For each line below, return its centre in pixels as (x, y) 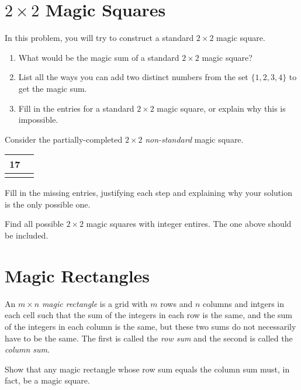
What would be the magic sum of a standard (99, 57)
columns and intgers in (243, 303)
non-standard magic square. (194, 139)
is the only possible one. (48, 204)
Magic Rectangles (77, 275)
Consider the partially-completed (64, 139)
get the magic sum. (53, 88)
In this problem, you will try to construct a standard (99, 38)
